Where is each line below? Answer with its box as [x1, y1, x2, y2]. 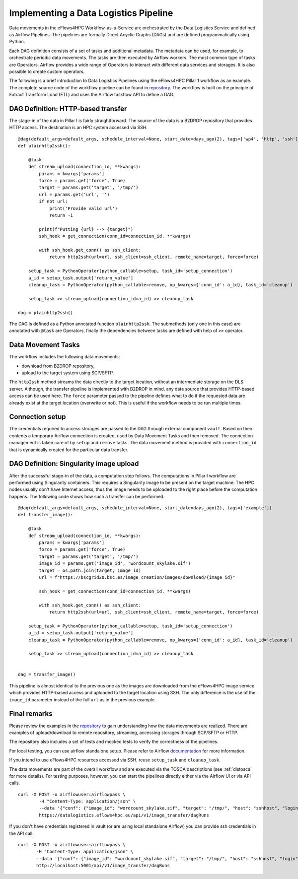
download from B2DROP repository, [21, 363, 95, 369]
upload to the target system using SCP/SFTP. [21, 370, 114, 376]
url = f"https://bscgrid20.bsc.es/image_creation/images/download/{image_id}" [39, 575, 235, 580]
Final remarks [9, 710, 53, 718]
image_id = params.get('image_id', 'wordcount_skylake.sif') [39, 561, 191, 566]
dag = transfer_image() [18, 672, 76, 677]
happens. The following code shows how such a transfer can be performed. [9, 493, 165, 499]
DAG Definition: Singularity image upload [9, 460, 139, 468]
